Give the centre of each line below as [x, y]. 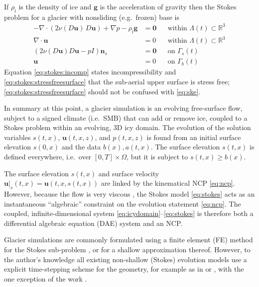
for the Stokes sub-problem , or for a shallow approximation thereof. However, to [127, 250]
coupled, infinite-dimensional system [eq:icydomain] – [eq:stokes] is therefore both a [129, 213]
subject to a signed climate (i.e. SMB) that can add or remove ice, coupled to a [126, 117]
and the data [81, 147]
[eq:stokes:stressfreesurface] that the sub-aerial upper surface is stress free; [117, 81]
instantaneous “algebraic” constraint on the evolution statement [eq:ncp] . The [123, 203]
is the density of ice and [55, 6]
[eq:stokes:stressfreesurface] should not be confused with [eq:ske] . [102, 91]
